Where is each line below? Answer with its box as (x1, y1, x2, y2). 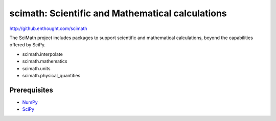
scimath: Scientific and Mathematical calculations (9, 8, 227, 19)
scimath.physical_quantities (22, 72, 81, 78)
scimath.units (22, 65, 51, 71)
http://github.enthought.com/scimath (9, 25, 87, 32)
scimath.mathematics (22, 58, 67, 65)
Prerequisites (9, 85, 53, 94)
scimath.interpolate (22, 51, 63, 57)
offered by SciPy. (9, 42, 46, 48)
